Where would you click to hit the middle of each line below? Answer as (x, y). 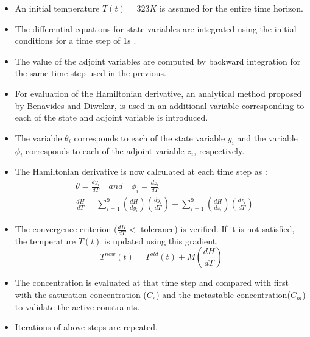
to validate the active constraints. (77, 306)
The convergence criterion (63, 229)
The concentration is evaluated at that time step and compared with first (152, 282)
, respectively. (219, 150)
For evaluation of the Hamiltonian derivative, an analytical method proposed (158, 93)
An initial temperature (57, 8)
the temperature (45, 240)
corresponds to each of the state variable (150, 137)
